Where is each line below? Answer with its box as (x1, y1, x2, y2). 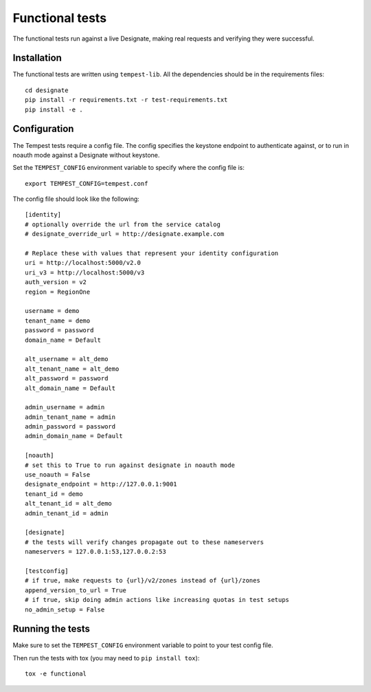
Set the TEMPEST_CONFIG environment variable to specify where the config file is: (12, 164, 245, 172)
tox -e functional (25, 670, 87, 678)
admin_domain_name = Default (25, 432, 123, 440)
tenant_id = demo (25, 490, 83, 498)
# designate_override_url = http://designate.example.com (25, 230, 225, 238)
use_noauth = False (25, 471, 91, 479)
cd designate (25, 86, 69, 94)
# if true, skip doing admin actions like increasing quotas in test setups (25, 596, 290, 604)
